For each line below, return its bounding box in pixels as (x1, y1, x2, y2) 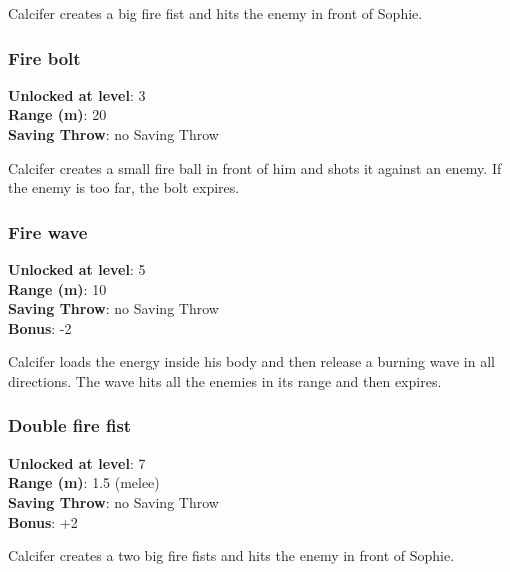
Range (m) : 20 (8, 104, 107, 125)
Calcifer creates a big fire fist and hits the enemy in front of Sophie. (8, 3, 423, 23)
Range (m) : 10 (8, 278, 107, 299)
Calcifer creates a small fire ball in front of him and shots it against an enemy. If (8, 157, 502, 178)
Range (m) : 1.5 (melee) (8, 472, 160, 493)
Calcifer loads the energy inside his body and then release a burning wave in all (8, 351, 495, 372)
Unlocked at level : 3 (8, 84, 146, 105)
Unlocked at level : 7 (8, 452, 146, 473)
